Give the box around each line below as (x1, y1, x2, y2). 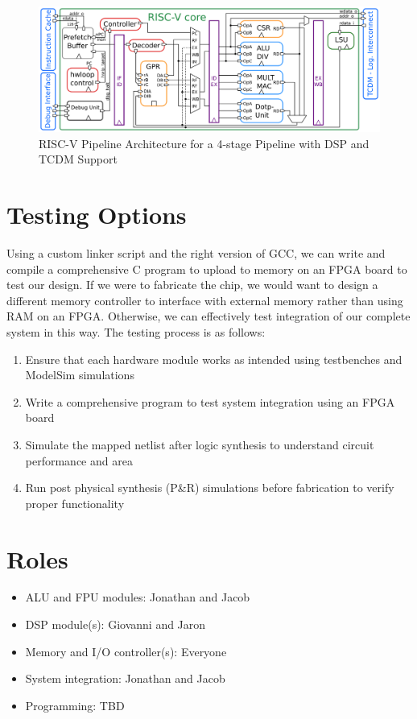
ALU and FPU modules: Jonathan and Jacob (25, 589, 250, 605)
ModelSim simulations (25, 366, 134, 383)
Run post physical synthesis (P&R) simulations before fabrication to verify (25, 479, 394, 496)
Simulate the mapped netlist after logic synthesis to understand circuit (25, 436, 374, 452)
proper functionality (25, 494, 125, 511)
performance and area (25, 452, 133, 469)
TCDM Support (39, 151, 118, 167)
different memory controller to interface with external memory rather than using (6, 291, 403, 308)
